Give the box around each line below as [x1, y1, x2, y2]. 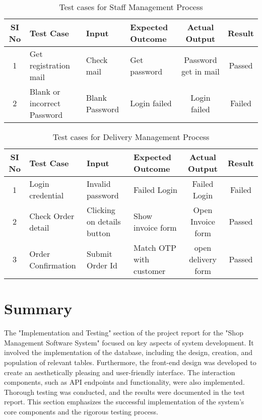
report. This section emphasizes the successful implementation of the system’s [4, 396, 244, 407]
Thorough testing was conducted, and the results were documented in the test [4, 386, 245, 397]
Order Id [86, 259, 117, 271]
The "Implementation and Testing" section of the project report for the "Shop [4, 327, 243, 338]
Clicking [86, 204, 115, 216]
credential [29, 189, 64, 201]
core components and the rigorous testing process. [4, 406, 158, 416]
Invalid [86, 178, 111, 189]
